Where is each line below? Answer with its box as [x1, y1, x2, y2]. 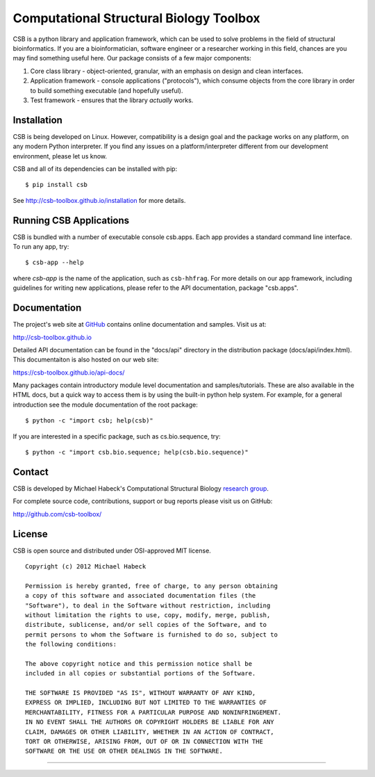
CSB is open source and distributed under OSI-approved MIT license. [12, 546, 211, 555]
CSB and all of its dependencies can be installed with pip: [12, 164, 177, 173]
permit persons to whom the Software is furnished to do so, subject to [25, 630, 278, 639]
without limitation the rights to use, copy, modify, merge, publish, [25, 611, 271, 619]
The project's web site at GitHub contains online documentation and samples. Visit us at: [12, 320, 267, 329]
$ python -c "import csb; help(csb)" [25, 417, 154, 425]
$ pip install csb [25, 181, 88, 189]
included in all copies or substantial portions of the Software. [25, 669, 256, 678]
